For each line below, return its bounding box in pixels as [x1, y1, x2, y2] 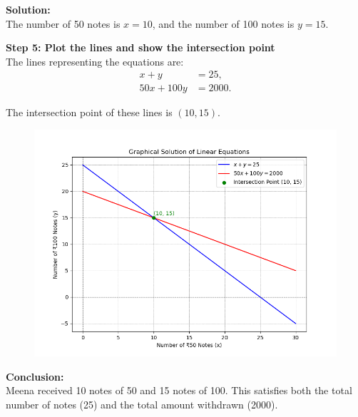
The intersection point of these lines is [6, 105, 173, 120]
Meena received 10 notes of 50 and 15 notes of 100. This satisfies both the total [6, 383, 352, 398]
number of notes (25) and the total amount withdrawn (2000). [6, 396, 278, 411]
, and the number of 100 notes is [152, 16, 295, 31]
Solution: [6, 2, 51, 16]
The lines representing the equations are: [6, 53, 184, 68]
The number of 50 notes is [6, 16, 121, 31]
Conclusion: [6, 369, 64, 383]
